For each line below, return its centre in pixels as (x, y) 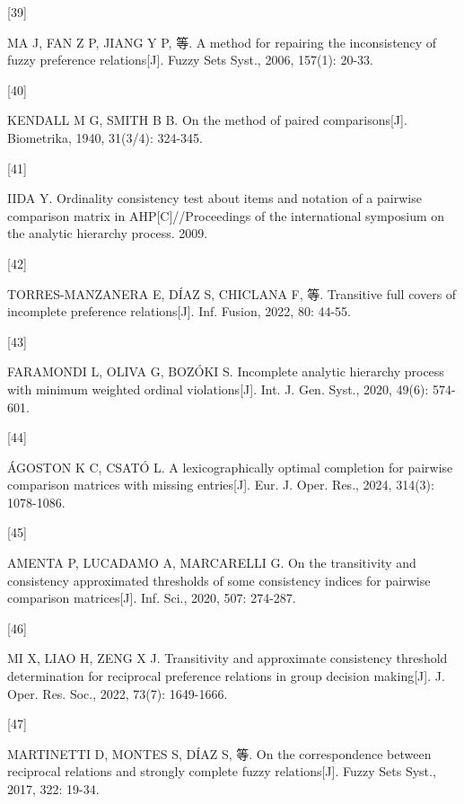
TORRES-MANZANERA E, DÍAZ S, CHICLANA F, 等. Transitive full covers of (232, 293)
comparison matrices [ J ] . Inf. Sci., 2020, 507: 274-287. (152, 598)
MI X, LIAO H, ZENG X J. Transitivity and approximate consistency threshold (228, 658)
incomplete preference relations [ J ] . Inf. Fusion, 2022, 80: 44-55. (179, 311)
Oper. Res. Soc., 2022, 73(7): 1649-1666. (118, 693)
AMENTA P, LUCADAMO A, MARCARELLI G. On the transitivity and (212, 563)
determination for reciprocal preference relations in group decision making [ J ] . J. (226, 676)
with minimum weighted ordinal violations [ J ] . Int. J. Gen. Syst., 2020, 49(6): (218, 389)
